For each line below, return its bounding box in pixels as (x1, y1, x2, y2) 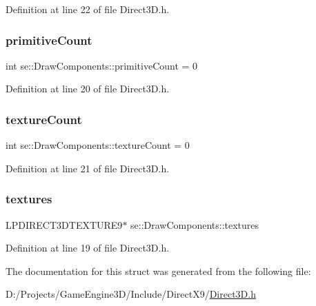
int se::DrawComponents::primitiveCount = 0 (6, 58, 198, 72)
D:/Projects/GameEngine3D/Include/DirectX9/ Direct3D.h (6, 287, 256, 301)
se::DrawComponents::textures (130, 217, 259, 232)
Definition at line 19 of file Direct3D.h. (6, 241, 170, 255)
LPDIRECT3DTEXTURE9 (6, 217, 123, 232)
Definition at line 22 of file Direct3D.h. (6, 2, 170, 16)
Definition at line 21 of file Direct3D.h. (6, 161, 170, 175)
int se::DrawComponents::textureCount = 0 (6, 138, 190, 152)
